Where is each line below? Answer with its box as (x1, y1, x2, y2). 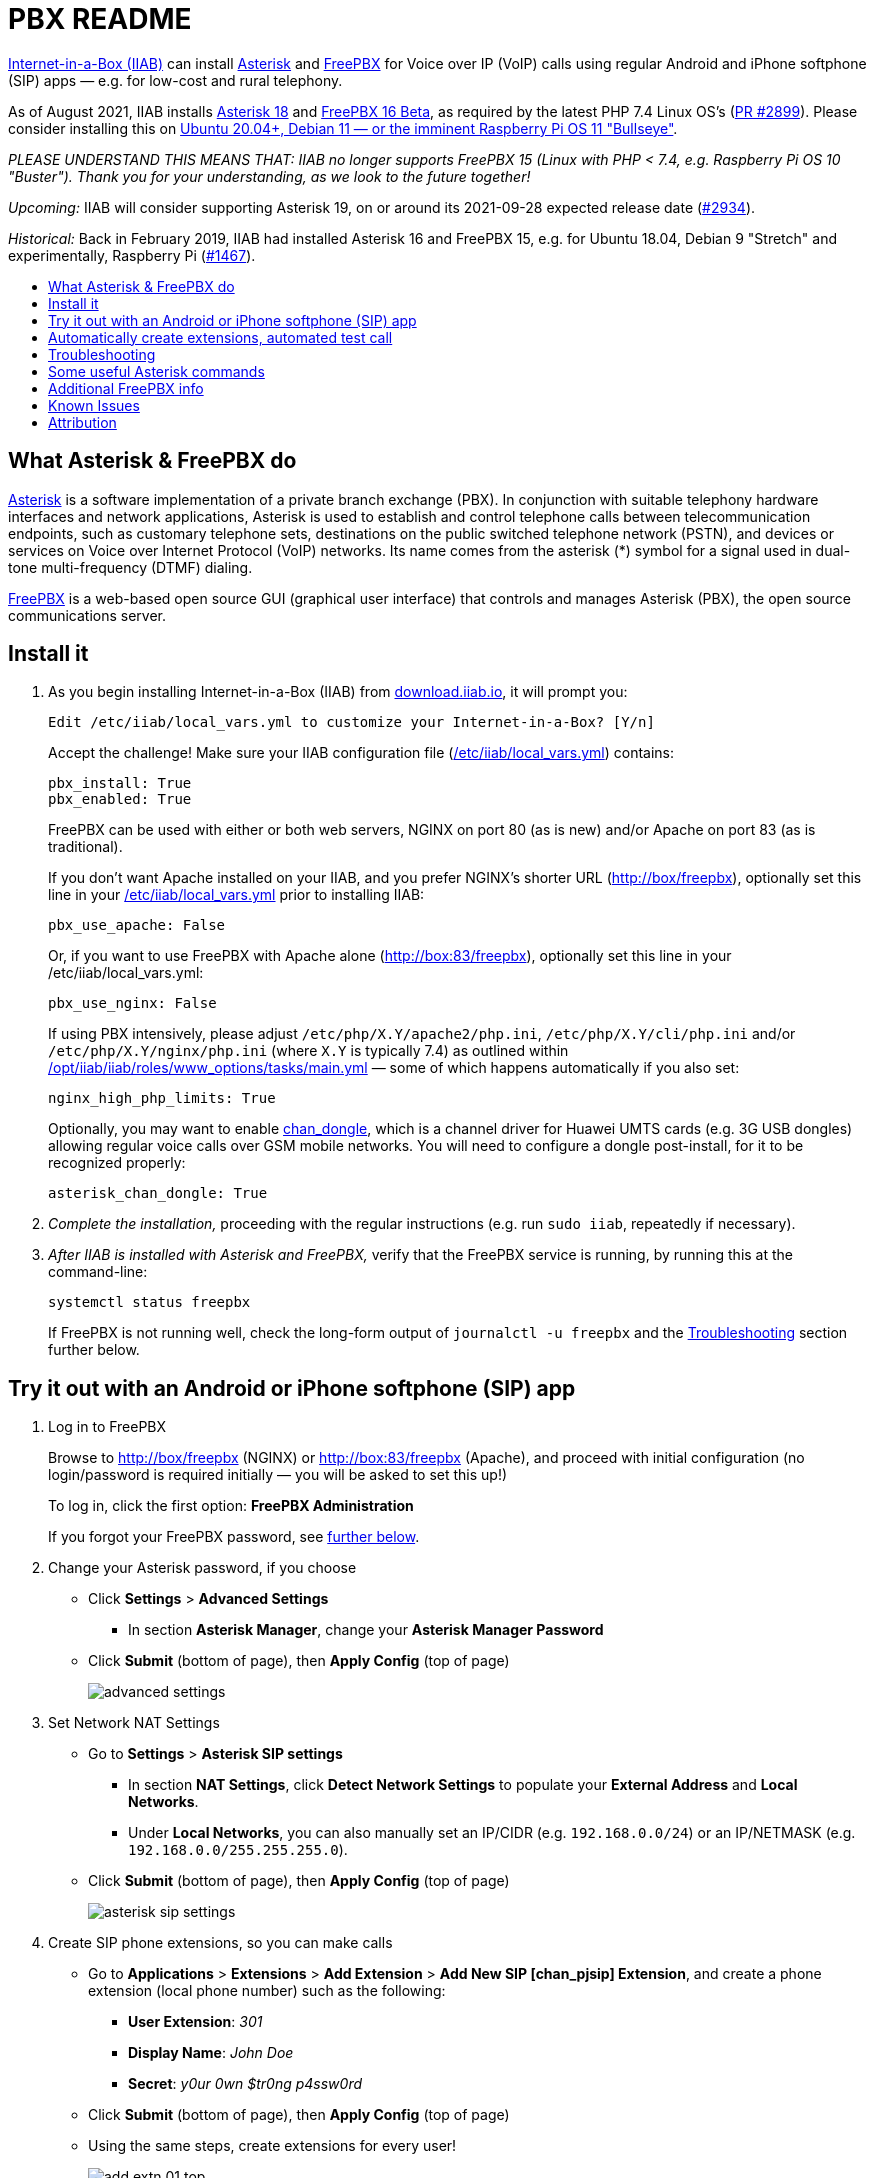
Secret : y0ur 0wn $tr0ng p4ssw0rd (128, 2075, 363, 2093)
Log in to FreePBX (48, 1418, 167, 1436)
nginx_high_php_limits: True (48, 1090, 276, 1107)
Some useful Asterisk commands (48, 362, 265, 380)
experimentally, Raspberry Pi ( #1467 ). (8, 246, 256, 264)
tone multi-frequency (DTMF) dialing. (8, 558, 253, 576)
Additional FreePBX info (48, 379, 204, 397)
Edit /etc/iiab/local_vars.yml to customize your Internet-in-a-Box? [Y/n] (48, 714, 655, 731)
